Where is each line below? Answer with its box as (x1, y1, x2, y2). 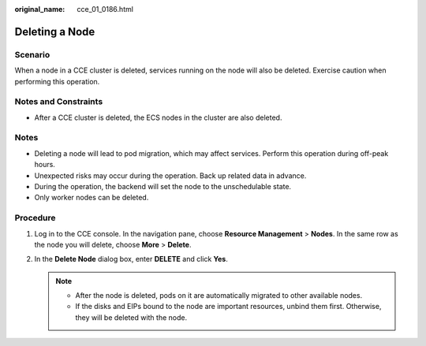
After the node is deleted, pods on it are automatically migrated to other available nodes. (75, 291, 363, 300)
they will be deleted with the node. (75, 312, 188, 322)
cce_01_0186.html (77, 5, 134, 13)
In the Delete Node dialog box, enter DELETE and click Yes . (34, 255, 228, 264)
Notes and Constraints (14, 96, 103, 107)
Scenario (14, 49, 50, 60)
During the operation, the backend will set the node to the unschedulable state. (34, 182, 292, 191)
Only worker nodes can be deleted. (34, 193, 149, 203)
